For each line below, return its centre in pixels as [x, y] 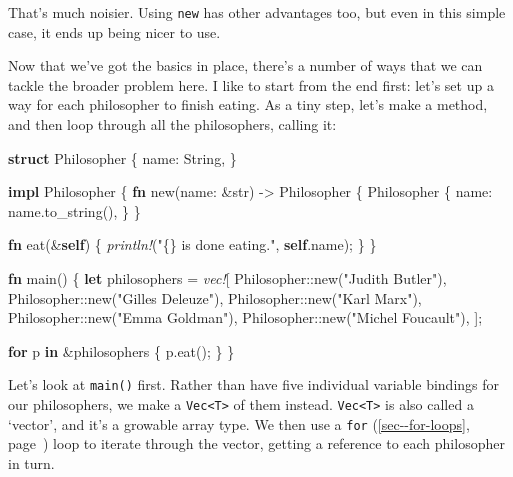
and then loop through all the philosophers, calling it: [172, 124]
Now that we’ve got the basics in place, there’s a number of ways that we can [245, 65]
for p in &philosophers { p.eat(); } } [121, 350]
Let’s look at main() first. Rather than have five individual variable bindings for [254, 384]
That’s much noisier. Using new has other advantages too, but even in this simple [257, 12]
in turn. [31, 462]
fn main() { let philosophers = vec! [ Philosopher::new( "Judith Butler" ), [227, 278]
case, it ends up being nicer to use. [114, 31]
